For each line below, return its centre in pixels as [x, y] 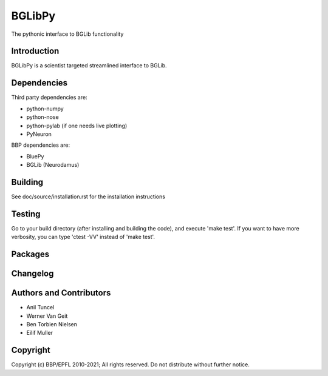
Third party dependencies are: [49, 98]
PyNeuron [39, 134]
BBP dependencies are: [40, 145]
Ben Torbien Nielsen [52, 324]
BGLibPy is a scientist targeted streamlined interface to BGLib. [89, 65]
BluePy [35, 156]
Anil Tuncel [40, 307]
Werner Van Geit [47, 316]
